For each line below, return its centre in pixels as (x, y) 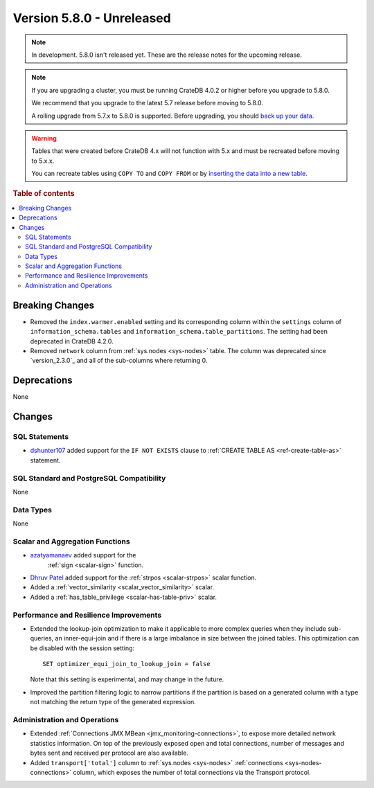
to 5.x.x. (43, 161)
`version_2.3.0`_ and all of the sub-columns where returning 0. (119, 361)
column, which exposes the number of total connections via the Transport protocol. (192, 772)
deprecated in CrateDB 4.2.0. (72, 341)
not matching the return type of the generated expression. (113, 702)
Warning (44, 138)
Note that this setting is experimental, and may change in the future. (127, 679)
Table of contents (44, 194)
